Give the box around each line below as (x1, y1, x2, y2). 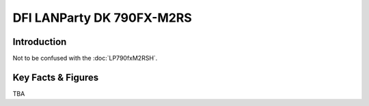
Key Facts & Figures (12, 71, 99, 83)
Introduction (12, 36, 67, 48)
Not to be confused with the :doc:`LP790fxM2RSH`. (12, 54, 158, 63)
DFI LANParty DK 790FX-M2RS (12, 10, 193, 25)
